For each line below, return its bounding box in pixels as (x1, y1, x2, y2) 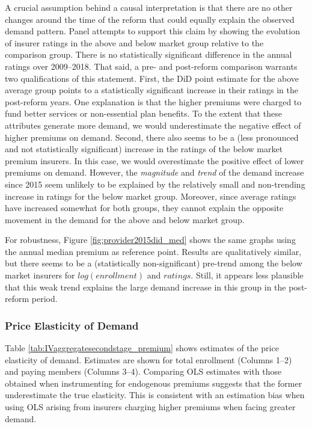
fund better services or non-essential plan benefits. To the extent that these (5, 107, 283, 120)
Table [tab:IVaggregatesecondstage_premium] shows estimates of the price (5, 342, 279, 354)
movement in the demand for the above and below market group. (5, 213, 245, 226)
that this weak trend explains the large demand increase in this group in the (5, 280, 286, 293)
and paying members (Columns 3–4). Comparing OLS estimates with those (5, 365, 282, 378)
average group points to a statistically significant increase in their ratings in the (5, 84, 298, 96)
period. (31, 292, 58, 305)
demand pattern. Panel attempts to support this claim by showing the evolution (5, 25, 300, 37)
